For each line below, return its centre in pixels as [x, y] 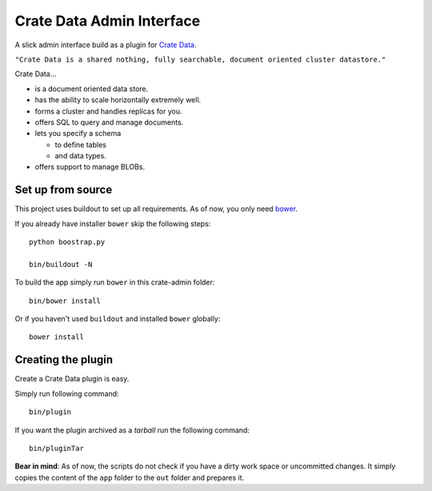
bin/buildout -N [61, 264]
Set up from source [64, 190]
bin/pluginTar [56, 448]
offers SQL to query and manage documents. [109, 122]
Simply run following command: [67, 393]
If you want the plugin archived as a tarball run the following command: [132, 430]
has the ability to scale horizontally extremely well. [118, 100]
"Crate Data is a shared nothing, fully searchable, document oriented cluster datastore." [200, 59]
